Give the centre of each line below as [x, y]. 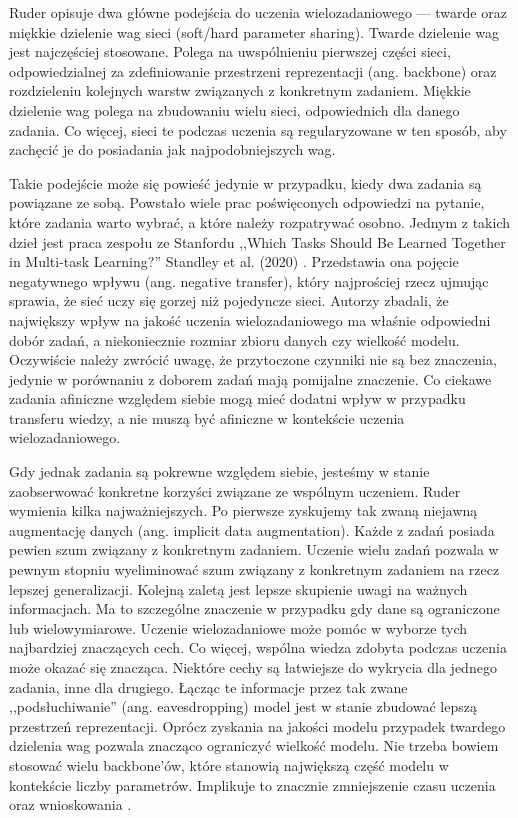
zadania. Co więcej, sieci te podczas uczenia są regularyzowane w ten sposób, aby [258, 129]
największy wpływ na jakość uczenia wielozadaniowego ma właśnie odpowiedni [250, 319]
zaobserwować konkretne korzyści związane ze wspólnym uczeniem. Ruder [235, 490]
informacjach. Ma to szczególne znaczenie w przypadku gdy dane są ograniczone [254, 608]
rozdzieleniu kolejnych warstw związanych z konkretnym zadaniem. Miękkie [240, 90]
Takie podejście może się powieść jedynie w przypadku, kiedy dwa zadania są [245, 182]
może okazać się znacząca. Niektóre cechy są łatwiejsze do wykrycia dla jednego [253, 667]
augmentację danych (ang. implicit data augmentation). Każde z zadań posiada [252, 529]
